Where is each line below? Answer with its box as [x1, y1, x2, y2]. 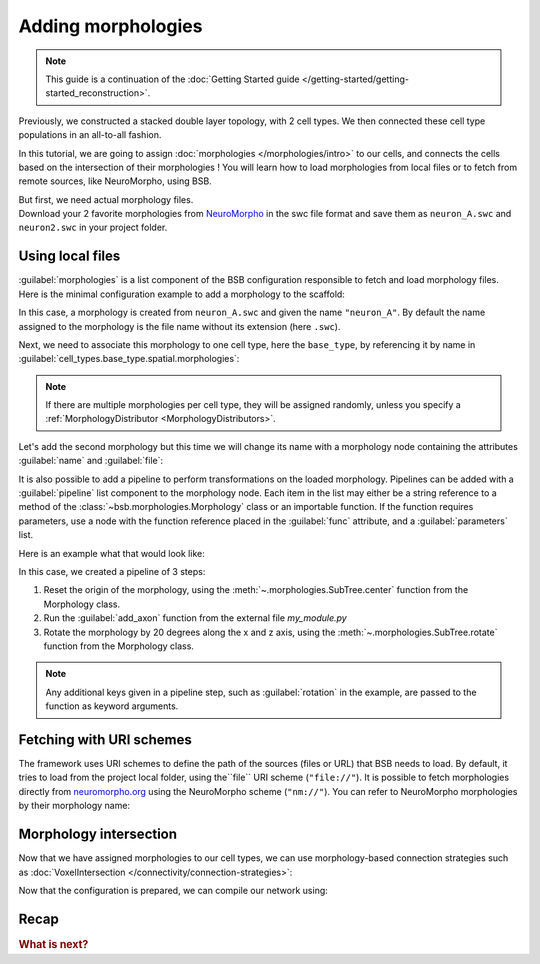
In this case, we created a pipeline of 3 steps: [18, 566, 206, 577]
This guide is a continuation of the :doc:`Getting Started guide [45, 73, 300, 85]
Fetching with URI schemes [18, 731, 192, 748]
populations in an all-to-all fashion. [18, 129, 162, 141]
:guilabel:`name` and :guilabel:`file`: [18, 455, 164, 467]
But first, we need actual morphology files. [18, 193, 194, 205]
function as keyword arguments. [45, 700, 179, 712]
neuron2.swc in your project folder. [18, 221, 168, 234]
